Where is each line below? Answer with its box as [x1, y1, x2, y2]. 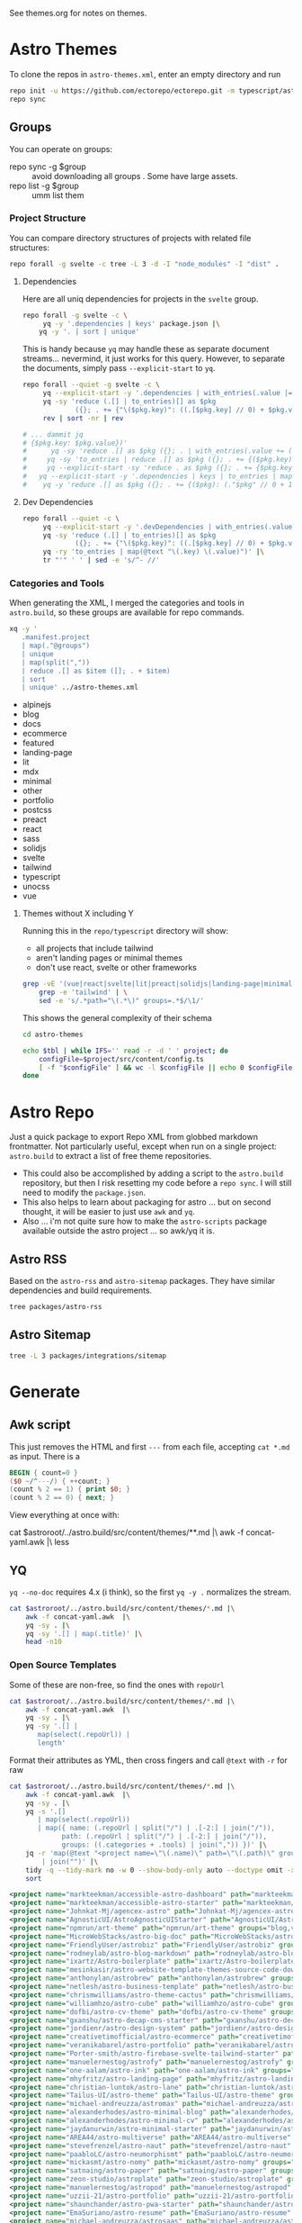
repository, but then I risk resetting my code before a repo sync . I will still [22, 1178, 292, 1188]
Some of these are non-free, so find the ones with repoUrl [9, 1679, 225, 1690]
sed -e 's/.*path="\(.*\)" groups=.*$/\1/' [39, 997, 204, 1006]
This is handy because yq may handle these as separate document [22, 344, 270, 355]
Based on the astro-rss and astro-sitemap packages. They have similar [9, 1276, 276, 1287]
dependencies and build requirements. [9, 1285, 153, 1296]
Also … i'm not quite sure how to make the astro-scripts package [22, 1215, 268, 1227]
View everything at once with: [9, 1510, 120, 1521]
